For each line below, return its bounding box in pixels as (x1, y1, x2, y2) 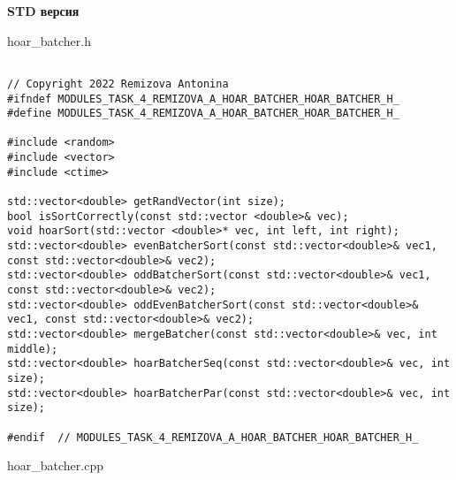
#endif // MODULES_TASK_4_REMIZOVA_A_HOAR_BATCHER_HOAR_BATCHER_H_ (7, 430, 419, 444)
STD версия (7, 2, 80, 19)
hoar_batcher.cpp (7, 456, 103, 475)
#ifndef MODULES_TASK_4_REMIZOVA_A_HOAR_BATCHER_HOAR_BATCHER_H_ (7, 92, 399, 105)
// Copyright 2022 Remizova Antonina (7, 77, 229, 90)
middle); (7, 342, 58, 355)
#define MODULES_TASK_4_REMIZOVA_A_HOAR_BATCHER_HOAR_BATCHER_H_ (7, 107, 399, 120)
